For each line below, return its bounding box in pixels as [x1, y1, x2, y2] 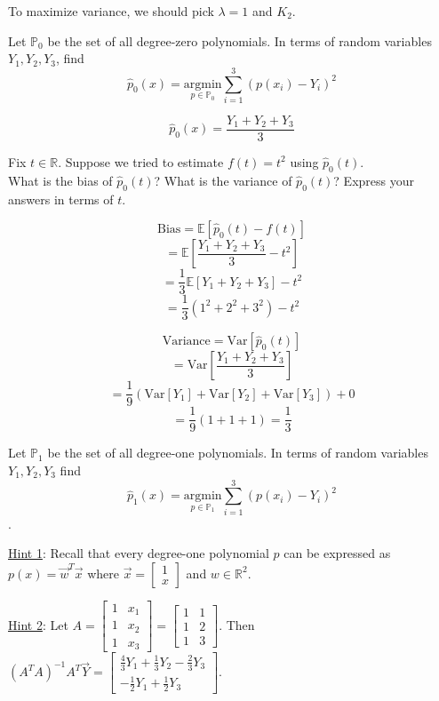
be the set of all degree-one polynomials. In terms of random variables [47, 443, 428, 462]
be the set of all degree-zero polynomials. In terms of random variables [47, 31, 432, 50]
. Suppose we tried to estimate [58, 152, 224, 171]
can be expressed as [283, 544, 391, 562]
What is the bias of [8, 171, 113, 189]
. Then [219, 615, 255, 633]
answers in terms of [8, 189, 114, 208]
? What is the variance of [154, 171, 292, 189]
